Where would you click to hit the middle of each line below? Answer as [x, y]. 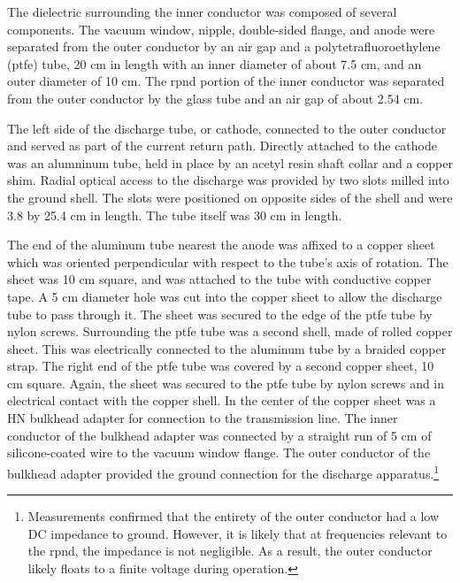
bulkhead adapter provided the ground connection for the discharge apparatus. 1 [223, 472]
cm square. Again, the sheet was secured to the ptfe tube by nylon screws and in [226, 383]
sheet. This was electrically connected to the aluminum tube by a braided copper [227, 348]
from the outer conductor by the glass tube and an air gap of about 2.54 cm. [215, 98]
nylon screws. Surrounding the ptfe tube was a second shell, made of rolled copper [230, 331]
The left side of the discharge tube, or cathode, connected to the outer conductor [227, 128]
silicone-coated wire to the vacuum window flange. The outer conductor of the [219, 453]
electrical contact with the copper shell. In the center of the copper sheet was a [222, 400]
